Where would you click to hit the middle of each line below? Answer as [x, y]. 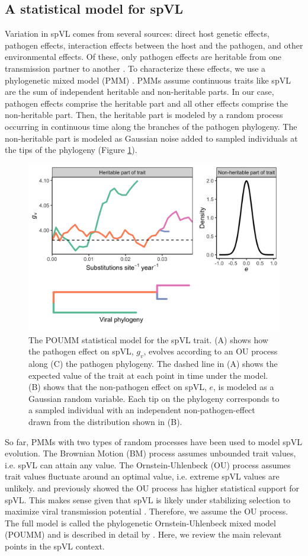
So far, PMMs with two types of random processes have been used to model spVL [153, 441]
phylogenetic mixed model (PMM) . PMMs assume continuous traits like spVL [148, 80]
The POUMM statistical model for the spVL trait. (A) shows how [148, 339]
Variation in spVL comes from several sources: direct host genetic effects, [137, 33]
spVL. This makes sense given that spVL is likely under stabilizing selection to [148, 499]
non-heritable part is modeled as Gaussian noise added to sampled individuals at [151, 138]
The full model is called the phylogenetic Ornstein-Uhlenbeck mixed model [140, 523]
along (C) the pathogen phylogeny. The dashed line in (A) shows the [153, 364]
